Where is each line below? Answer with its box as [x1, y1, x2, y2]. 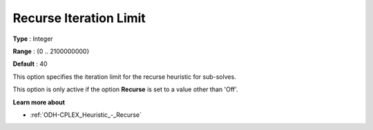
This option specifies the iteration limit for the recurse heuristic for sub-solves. [12, 73, 236, 81]
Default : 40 [12, 59, 48, 68]
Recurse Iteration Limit [12, 10, 146, 26]
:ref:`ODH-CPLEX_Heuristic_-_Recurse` [30, 111, 142, 119]
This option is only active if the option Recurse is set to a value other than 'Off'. [12, 85, 238, 93]
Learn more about [12, 98, 66, 106]
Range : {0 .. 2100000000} [12, 47, 90, 55]
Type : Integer [12, 35, 53, 43]
